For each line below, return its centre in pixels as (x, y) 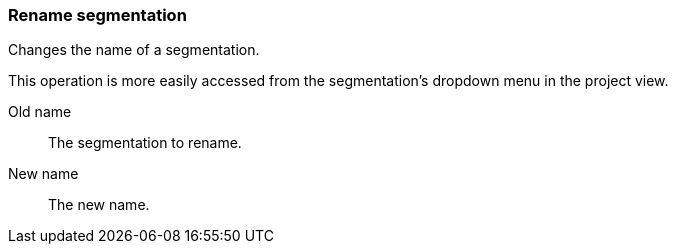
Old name (40, 112)
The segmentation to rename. (145, 143)
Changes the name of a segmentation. (134, 50)
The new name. (99, 205)
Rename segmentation (97, 15)
